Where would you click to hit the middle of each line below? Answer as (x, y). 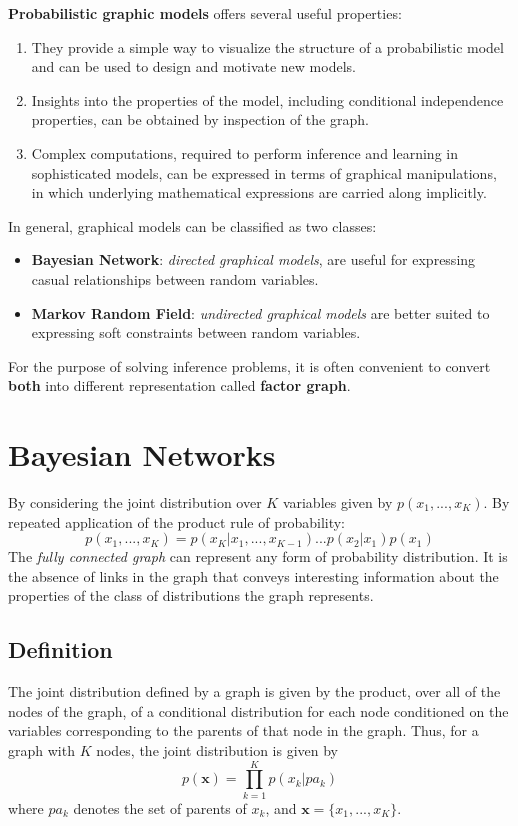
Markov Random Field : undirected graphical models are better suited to (260, 312)
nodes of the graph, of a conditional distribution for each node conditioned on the (258, 710)
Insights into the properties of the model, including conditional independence (267, 99)
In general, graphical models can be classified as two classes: (192, 225)
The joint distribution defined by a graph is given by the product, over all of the (254, 691)
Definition (60, 649)
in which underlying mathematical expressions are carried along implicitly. (259, 192)
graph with (41, 749)
